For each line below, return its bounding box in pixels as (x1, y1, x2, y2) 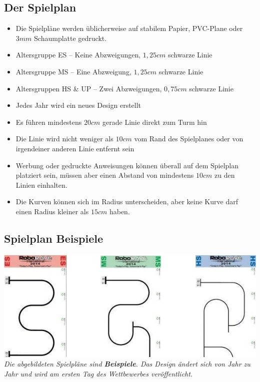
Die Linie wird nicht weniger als (15, 133, 113, 144)
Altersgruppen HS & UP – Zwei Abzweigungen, (15, 83, 162, 93)
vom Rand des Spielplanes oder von (134, 133, 243, 144)
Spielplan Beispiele (4, 230, 103, 246)
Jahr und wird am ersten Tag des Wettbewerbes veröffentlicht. (4, 368, 193, 379)
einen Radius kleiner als (15, 206, 89, 216)
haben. (109, 206, 130, 216)
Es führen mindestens (15, 116, 82, 127)
